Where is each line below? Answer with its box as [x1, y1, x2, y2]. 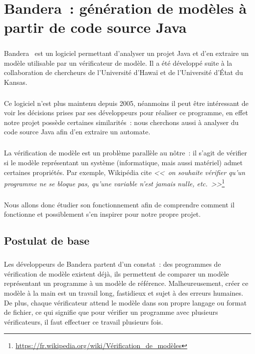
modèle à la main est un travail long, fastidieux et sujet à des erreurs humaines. [4, 287, 243, 298]
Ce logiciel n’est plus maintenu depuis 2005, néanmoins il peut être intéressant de [4, 98, 249, 108]
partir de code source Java [4, 17, 187, 37]
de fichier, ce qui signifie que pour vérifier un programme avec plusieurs [4, 307, 218, 317]
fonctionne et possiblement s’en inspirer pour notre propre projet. [4, 209, 201, 219]
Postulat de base [4, 233, 90, 248]
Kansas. [4, 76, 27, 87]
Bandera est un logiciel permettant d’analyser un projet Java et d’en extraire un [4, 48, 249, 58]
